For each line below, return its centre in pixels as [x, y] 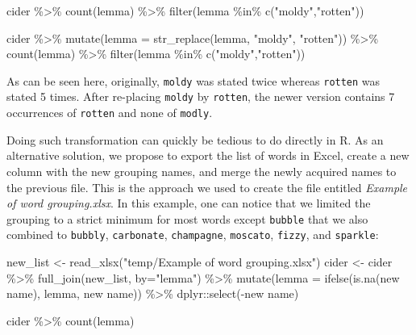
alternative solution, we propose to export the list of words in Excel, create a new [208, 155]
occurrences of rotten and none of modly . [110, 113]
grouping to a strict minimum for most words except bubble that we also [187, 218]
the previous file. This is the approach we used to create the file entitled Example [207, 187]
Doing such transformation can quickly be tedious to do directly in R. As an [195, 139]
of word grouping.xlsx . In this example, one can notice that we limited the [189, 203]
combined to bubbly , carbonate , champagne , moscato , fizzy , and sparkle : [193, 234]
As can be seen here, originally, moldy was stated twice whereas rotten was [193, 80]
